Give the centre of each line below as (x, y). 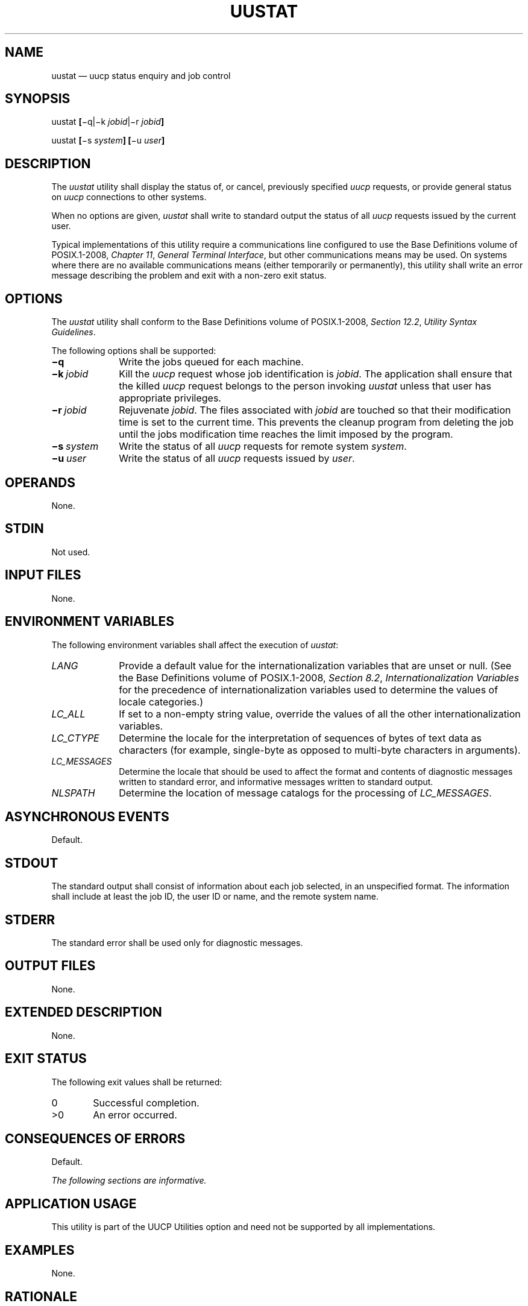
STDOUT (32, 863)
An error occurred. (135, 1115)
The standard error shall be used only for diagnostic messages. (177, 943)
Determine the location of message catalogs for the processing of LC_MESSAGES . (305, 793)
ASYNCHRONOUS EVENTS (87, 816)
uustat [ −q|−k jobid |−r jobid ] (108, 122)
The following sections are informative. (129, 1181)
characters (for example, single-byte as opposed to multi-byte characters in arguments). (320, 750)
